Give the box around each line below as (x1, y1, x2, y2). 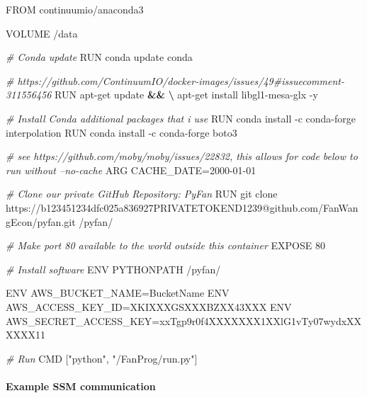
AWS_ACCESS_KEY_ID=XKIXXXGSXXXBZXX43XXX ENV (6, 299, 292, 314)
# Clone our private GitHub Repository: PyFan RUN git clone (6, 186, 278, 201)
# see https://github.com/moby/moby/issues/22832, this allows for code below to (6, 149, 358, 164)
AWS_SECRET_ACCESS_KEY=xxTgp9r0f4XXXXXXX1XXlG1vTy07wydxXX (6, 313, 362, 328)
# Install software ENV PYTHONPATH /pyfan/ (6, 261, 221, 276)
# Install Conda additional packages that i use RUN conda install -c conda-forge (6, 110, 356, 125)
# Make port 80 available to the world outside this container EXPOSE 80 (6, 238, 325, 253)
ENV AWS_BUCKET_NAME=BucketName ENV (6, 285, 230, 300)
